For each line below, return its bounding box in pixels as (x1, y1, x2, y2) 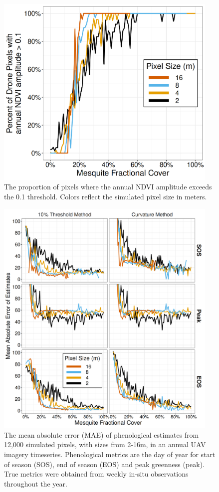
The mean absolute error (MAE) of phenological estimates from (4, 429, 199, 440)
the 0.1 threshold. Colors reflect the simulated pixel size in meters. (4, 191, 207, 201)
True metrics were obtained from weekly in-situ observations (4, 469, 189, 479)
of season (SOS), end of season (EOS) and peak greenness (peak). (4, 459, 205, 469)
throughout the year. (4, 478, 67, 489)
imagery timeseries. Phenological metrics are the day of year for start (4, 449, 216, 460)
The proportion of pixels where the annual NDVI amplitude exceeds (4, 181, 212, 192)
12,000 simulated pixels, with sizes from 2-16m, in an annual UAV (4, 439, 206, 450)
